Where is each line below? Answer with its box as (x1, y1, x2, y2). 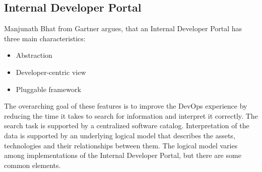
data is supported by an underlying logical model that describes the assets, (4, 130, 235, 140)
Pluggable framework (16, 83, 81, 94)
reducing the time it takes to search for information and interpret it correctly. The (4, 110, 258, 121)
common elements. (4, 159, 61, 170)
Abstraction (16, 50, 52, 60)
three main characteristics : (4, 33, 86, 43)
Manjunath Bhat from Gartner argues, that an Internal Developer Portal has (4, 23, 242, 34)
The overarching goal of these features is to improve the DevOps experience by (4, 101, 247, 111)
